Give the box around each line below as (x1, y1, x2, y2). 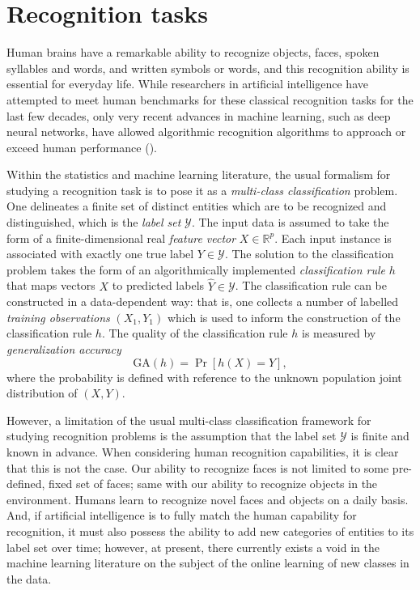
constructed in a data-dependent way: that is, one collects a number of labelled (6, 293, 399, 310)
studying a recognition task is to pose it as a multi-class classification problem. (6, 181, 398, 198)
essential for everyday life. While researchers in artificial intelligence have (6, 75, 368, 92)
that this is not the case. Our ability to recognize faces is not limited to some (6, 459, 389, 476)
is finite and (350, 427, 409, 444)
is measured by (301, 325, 376, 342)
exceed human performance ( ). (6, 138, 157, 155)
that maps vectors (6, 277, 95, 294)
